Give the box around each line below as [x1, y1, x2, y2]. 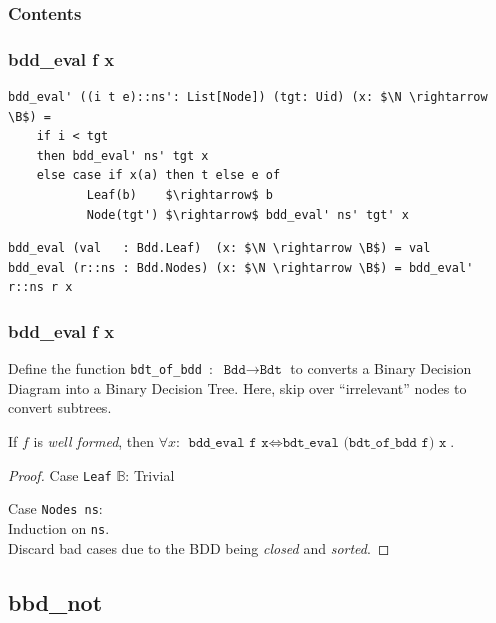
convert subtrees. [8, 397, 112, 418]
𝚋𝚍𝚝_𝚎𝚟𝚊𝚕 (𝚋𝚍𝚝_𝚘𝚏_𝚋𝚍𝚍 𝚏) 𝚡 [282, 436, 447, 451]
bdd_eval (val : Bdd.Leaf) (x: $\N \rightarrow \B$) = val [8, 241, 431, 256]
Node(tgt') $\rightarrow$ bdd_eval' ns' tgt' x [86, 207, 409, 222]
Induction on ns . [8, 517, 110, 538]
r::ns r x [8, 280, 73, 295]
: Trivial [125, 464, 175, 485]
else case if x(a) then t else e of [36, 168, 281, 183]
